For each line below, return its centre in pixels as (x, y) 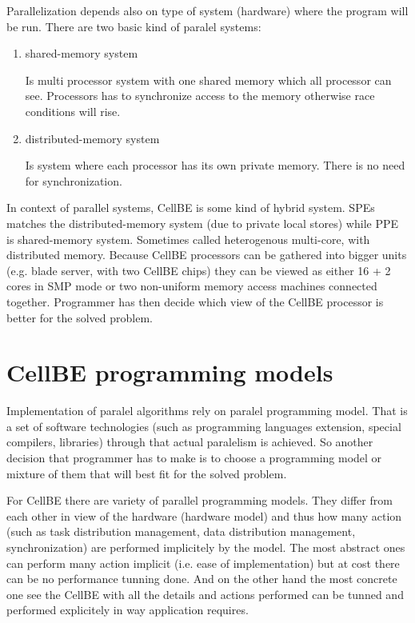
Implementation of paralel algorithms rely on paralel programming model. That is (207, 411)
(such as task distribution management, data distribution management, (181, 531)
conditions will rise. (73, 111)
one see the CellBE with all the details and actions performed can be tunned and (205, 594)
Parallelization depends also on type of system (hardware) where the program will (207, 10)
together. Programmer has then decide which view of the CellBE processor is (195, 301)
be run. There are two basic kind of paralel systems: (134, 26)
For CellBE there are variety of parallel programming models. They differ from (200, 500)
